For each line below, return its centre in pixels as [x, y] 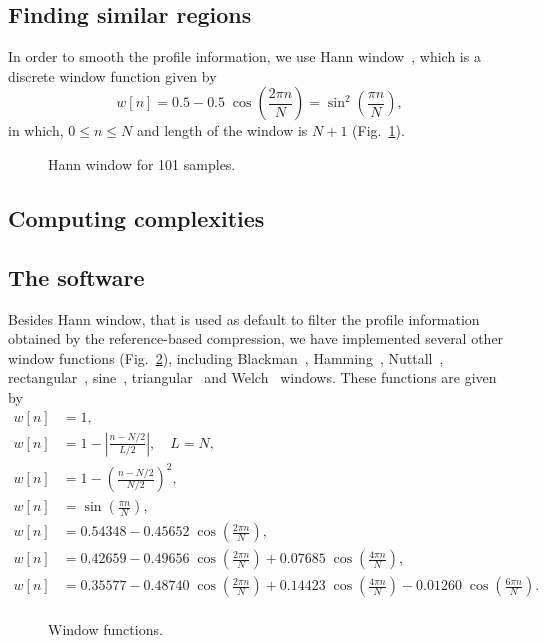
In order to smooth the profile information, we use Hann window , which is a [244, 56]
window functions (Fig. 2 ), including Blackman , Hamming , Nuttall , [226, 357]
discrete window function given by [112, 75]
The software [76, 276]
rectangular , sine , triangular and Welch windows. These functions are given [252, 377]
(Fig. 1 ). [378, 130]
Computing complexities [136, 217]
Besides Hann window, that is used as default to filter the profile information [244, 318]
